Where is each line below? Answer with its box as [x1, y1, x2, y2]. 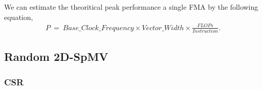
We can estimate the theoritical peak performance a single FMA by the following [4, 2, 258, 12]
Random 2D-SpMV [4, 49, 108, 64]
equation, [4, 11, 33, 22]
